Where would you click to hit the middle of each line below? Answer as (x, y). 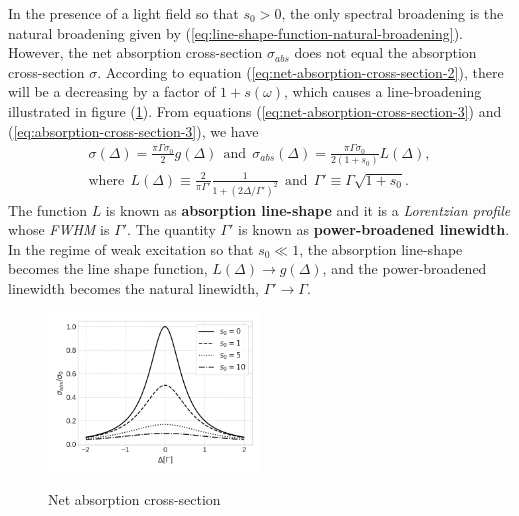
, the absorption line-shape (381, 248)
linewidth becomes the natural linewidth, (133, 288)
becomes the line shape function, (108, 268)
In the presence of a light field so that (123, 13)
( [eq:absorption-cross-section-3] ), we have (133, 130)
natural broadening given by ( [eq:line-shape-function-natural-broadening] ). (235, 32)
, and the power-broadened (404, 268)
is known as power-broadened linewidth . (374, 229)
